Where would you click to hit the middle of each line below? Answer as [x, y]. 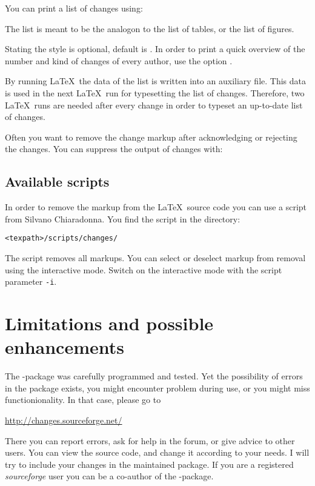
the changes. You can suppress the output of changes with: [114, 149]
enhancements [65, 347]
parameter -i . [31, 281]
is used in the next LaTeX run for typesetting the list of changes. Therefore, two [155, 92]
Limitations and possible [109, 323]
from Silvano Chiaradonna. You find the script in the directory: [123, 218]
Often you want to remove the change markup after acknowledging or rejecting [151, 137]
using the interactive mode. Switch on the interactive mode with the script [144, 269]
